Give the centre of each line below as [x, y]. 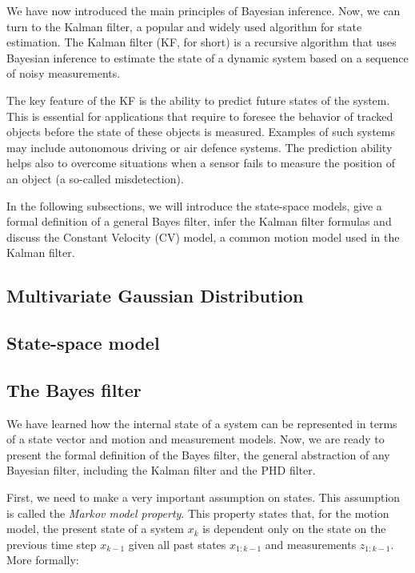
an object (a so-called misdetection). [95, 178]
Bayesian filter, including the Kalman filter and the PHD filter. [161, 470]
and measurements [311, 544]
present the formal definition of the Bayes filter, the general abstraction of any [198, 454]
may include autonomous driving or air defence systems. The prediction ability [200, 147]
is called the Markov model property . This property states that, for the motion [198, 513]
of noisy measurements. [64, 73]
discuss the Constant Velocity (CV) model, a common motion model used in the [203, 236]
